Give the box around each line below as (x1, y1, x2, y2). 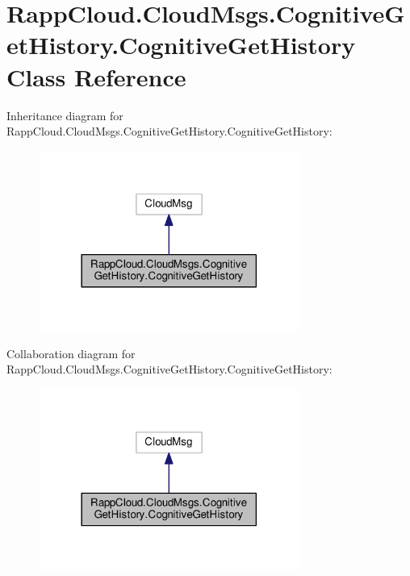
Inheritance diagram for (6, 106, 123, 123)
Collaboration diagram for (6, 344, 136, 361)
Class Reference (6, 60, 186, 93)
